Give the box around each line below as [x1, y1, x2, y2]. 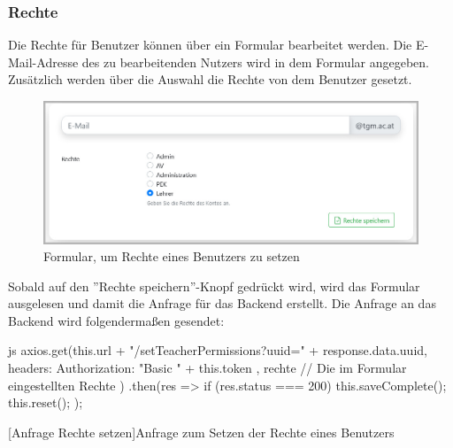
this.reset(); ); [8, 393, 83, 412]
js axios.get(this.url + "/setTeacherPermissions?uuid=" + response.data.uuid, [8, 341, 427, 359]
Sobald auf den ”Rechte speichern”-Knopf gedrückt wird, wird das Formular [8, 276, 420, 295]
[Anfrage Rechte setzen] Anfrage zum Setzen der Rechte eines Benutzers [8, 422, 395, 441]
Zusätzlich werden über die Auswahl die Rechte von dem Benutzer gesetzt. [8, 70, 412, 89]
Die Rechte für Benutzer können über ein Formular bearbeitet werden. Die [8, 35, 412, 54]
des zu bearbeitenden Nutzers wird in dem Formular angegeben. [81, 52, 429, 71]
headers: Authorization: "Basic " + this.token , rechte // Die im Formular [8, 359, 407, 377]
